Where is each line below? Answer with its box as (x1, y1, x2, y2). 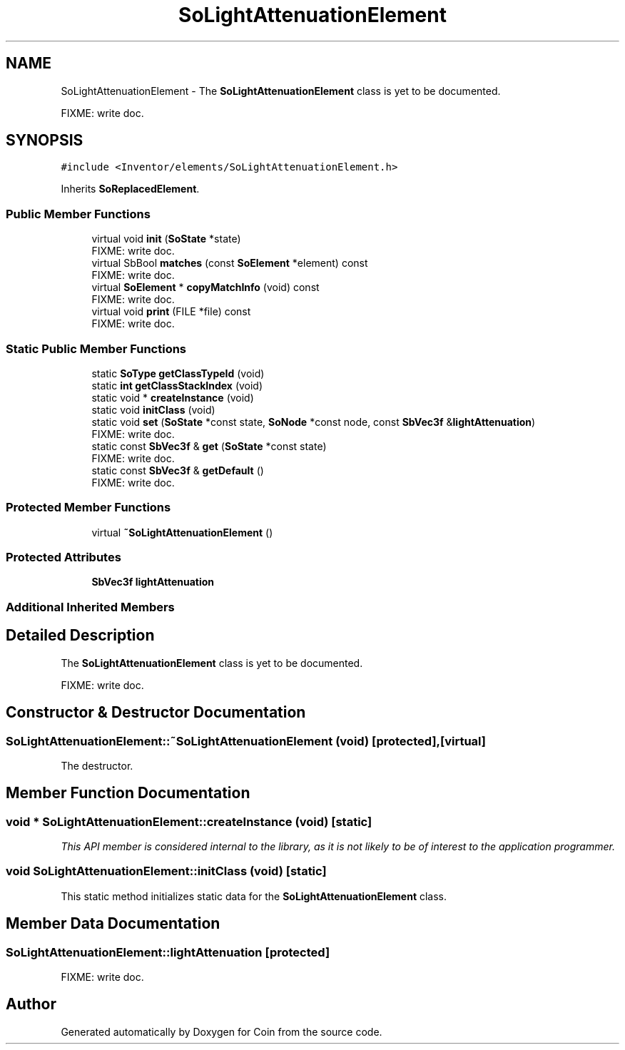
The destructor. (61, 759, 133, 772)
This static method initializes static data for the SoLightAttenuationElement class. (61, 890, 447, 902)
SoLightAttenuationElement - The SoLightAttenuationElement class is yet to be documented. (61, 84, 501, 97)
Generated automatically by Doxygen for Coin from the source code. (61, 1025, 382, 1038)
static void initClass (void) (91, 403, 215, 416)
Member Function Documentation (6, 784, 250, 802)
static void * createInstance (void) (91, 391, 254, 404)
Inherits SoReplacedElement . (61, 183, 200, 195)
